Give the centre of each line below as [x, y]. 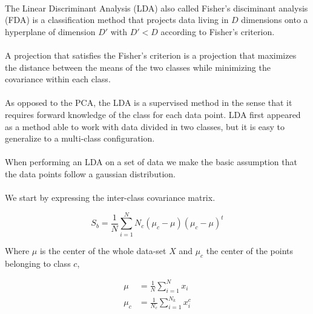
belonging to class [38, 263]
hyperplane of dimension [50, 31]
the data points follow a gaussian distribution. [90, 173]
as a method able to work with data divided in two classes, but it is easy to [145, 126]
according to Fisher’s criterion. [218, 31]
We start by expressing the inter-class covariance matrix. [110, 198]
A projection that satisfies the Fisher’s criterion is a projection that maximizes [151, 55]
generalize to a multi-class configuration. [80, 138]
